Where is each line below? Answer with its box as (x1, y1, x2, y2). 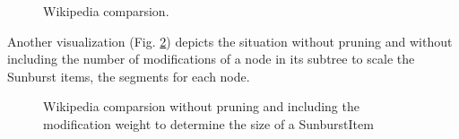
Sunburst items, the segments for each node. (7, 66, 250, 85)
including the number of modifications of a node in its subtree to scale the (7, 49, 415, 68)
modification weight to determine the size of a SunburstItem (43, 114, 374, 133)
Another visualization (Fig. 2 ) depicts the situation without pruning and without (7, 31, 453, 50)
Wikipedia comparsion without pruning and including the (43, 97, 359, 116)
